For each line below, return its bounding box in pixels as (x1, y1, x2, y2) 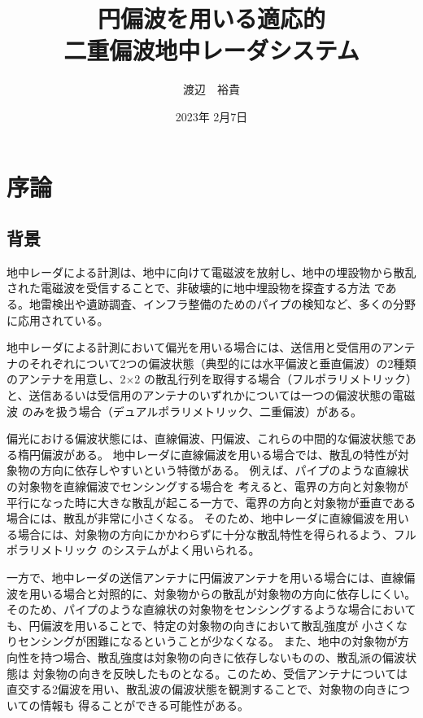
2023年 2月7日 (175, 107, 248, 125)
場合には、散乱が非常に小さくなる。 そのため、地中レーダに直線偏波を (7, 510, 386, 527)
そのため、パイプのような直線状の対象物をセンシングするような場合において (7, 601, 416, 618)
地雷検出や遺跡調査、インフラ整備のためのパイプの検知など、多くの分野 (28, 296, 416, 313)
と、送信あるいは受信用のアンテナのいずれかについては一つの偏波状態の (7, 387, 393, 404)
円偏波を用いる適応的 (97, 2, 325, 35)
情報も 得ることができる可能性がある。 (40, 696, 249, 713)
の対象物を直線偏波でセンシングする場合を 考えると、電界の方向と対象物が (7, 478, 408, 495)
